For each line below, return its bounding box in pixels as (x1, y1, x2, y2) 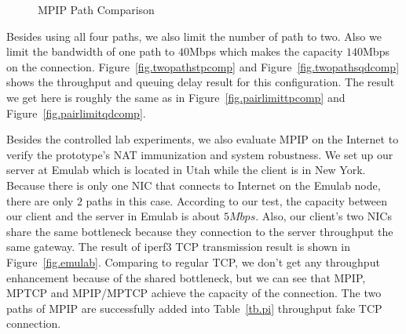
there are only (6, 192, 74, 209)
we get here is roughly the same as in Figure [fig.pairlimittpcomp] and (6, 89, 346, 105)
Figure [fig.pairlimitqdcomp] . (6, 104, 146, 121)
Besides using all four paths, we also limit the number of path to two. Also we (6, 27, 382, 44)
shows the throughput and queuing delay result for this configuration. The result (6, 74, 395, 90)
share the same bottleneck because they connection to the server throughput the (6, 223, 393, 239)
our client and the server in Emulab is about (6, 208, 221, 224)
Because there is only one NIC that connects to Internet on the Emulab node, (6, 176, 381, 193)
